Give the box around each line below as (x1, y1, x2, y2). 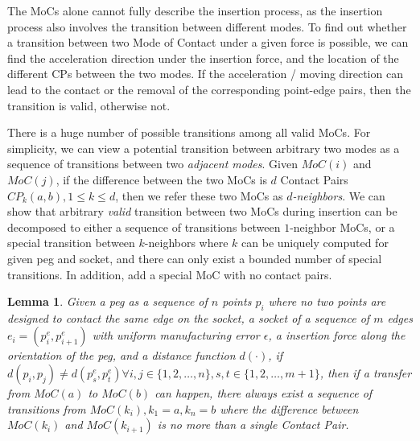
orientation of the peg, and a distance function (7, 347, 236, 364)
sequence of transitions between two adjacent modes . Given (7, 155, 298, 172)
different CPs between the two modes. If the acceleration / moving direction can (7, 65, 403, 82)
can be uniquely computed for (241, 234, 389, 251)
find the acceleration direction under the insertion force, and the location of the (7, 49, 399, 66)
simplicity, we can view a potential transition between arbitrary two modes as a (7, 139, 400, 156)
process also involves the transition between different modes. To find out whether (7, 18, 407, 35)
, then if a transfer (319, 365, 412, 381)
